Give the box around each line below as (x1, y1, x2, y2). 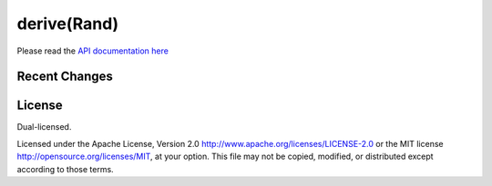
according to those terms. (16, 163, 114, 174)
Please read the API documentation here (16, 45, 169, 56)
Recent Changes (16, 69, 114, 84)
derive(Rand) (16, 14, 119, 34)
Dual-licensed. (16, 122, 72, 132)
